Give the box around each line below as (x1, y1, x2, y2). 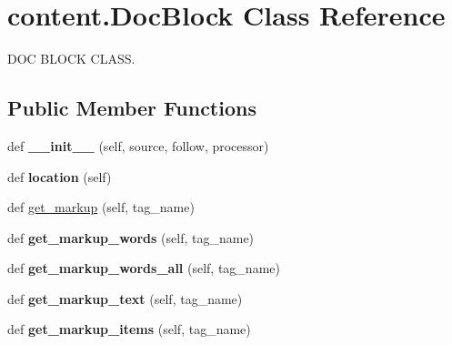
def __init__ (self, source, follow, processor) (7, 136, 269, 155)
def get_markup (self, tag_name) (7, 198, 195, 217)
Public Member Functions (7, 94, 256, 122)
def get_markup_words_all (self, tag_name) (7, 259, 280, 278)
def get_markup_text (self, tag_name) (7, 289, 243, 308)
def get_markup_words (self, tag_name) (7, 228, 255, 247)
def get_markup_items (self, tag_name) (7, 320, 251, 339)
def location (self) (7, 167, 112, 186)
